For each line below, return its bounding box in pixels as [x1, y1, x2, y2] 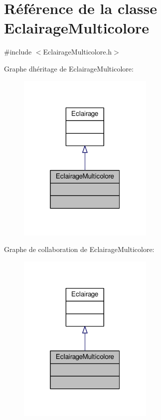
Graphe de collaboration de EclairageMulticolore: [4, 244, 155, 254]
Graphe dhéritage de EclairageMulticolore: [4, 63, 134, 73]
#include [4, 46, 32, 57]
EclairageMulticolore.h [43, 46, 112, 57]
